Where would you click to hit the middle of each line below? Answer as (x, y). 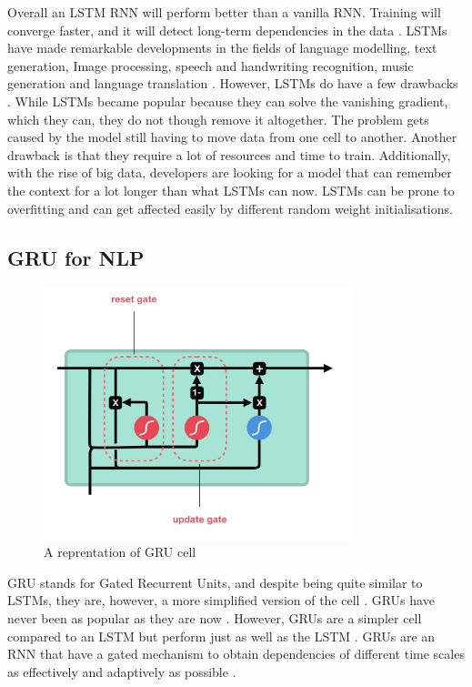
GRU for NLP (76, 257)
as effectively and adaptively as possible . (122, 671)
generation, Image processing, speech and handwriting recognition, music (211, 65)
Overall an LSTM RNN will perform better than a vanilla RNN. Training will (224, 12)
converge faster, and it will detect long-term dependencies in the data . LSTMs (227, 30)
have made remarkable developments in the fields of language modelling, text (222, 48)
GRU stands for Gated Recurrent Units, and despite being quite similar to (215, 582)
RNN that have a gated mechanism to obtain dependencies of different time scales (236, 654)
